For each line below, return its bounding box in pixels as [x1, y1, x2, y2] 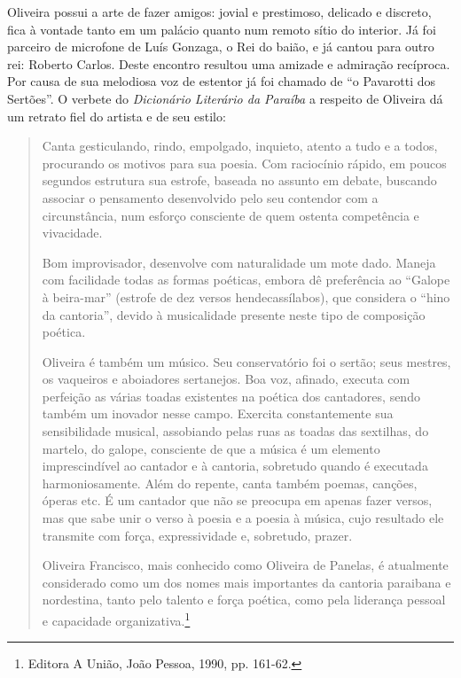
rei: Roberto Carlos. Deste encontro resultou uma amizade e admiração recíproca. [7, 54, 450, 73]
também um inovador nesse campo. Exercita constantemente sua [42, 404, 394, 423]
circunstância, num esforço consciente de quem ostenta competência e [42, 206, 419, 224]
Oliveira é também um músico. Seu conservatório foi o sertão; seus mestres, [42, 352, 451, 370]
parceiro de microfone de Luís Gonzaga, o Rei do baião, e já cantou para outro [7, 37, 434, 56]
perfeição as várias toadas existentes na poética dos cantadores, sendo [42, 386, 420, 405]
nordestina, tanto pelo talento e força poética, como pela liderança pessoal [42, 590, 446, 609]
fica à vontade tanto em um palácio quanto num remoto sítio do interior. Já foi [7, 19, 436, 38]
